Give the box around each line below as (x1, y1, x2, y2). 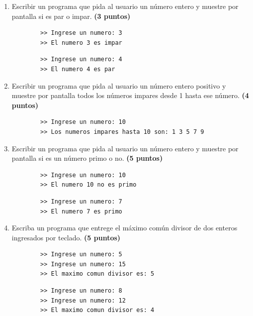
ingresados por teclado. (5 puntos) (11, 232, 121, 242)
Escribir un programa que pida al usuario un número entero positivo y (11, 80, 226, 91)
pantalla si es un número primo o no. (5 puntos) (11, 153, 163, 163)
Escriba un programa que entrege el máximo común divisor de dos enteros (11, 222, 238, 233)
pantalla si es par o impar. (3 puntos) (11, 10, 131, 21)
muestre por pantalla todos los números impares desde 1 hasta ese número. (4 (11, 90, 249, 101)
